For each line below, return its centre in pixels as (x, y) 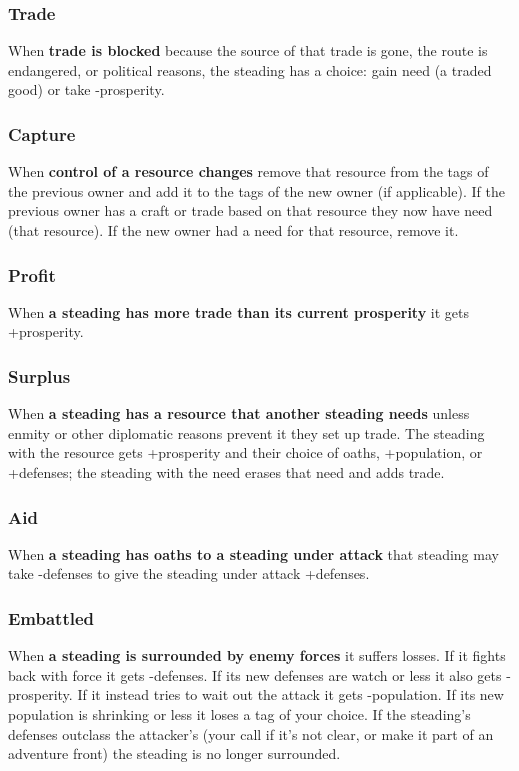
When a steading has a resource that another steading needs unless (239, 413)
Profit (32, 274)
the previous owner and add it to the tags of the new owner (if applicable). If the (256, 190)
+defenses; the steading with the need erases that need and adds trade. (226, 472)
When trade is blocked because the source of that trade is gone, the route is (248, 50)
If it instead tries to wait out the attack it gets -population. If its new (290, 694)
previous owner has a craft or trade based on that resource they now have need (250, 210)
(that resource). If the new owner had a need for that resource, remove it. (233, 230)
